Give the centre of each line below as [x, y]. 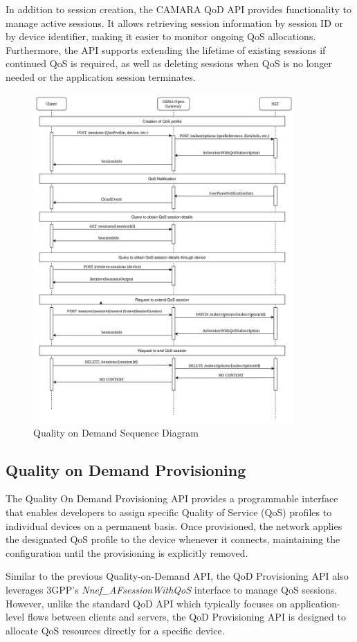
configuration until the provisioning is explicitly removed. [127, 552]
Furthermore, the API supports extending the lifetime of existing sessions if [166, 49]
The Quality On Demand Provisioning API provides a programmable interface [172, 498]
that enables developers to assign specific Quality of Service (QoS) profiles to [169, 512]
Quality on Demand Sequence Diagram [116, 432]
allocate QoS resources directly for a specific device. [115, 630]
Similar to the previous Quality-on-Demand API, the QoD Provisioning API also [177, 576]
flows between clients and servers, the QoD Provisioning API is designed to [186, 617]
